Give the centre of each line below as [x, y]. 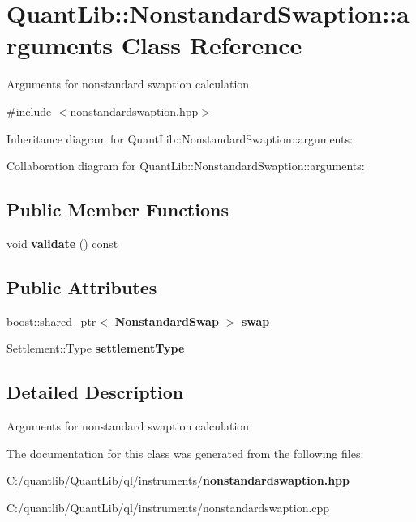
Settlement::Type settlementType [96, 348]
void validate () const [62, 243]
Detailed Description [95, 392]
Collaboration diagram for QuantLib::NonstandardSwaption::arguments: [186, 166]
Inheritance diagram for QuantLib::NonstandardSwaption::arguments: [180, 138]
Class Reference [212, 45]
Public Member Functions [118, 210]
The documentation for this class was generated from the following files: [185, 453]
